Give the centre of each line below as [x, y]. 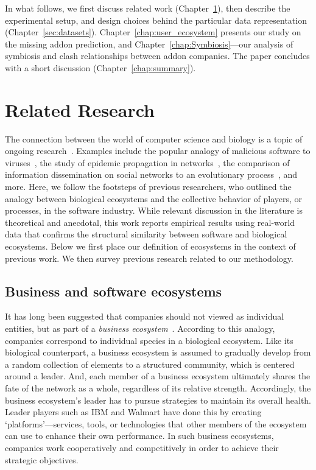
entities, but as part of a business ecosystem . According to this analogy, [140, 328]
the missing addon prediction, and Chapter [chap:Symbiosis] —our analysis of [149, 44]
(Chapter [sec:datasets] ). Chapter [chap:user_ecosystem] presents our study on [153, 32]
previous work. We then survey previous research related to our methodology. [149, 258]
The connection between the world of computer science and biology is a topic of [154, 139]
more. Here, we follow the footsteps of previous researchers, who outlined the [148, 187]
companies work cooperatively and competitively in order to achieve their [142, 447]
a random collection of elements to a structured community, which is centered [150, 364]
